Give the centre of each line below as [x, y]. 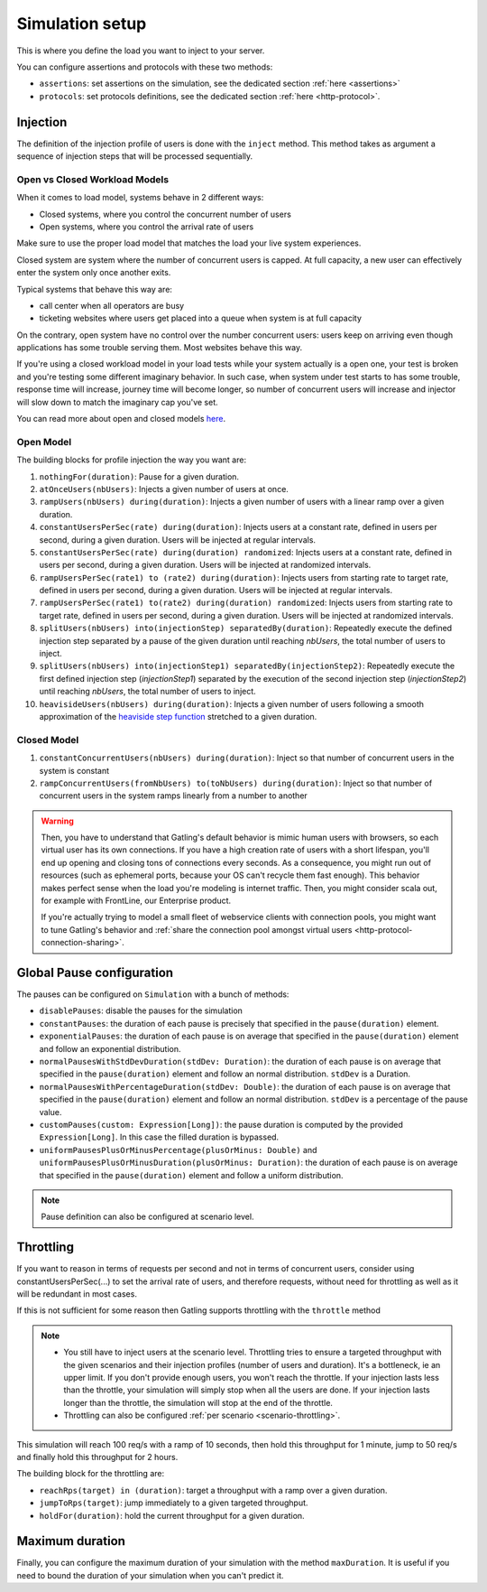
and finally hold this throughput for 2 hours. [97, 1457]
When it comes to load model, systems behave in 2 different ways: [140, 198]
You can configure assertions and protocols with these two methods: [145, 67]
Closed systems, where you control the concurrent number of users [165, 214]
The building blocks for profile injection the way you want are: [132, 460]
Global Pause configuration [95, 973]
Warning [57, 821]
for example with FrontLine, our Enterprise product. [136, 901]
